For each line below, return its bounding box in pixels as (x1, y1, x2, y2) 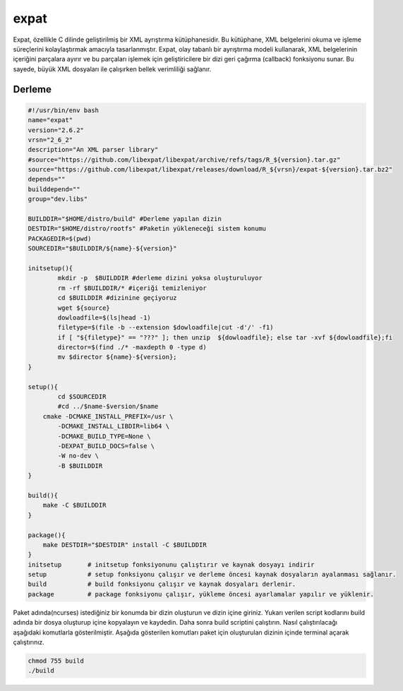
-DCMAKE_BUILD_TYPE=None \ (57, 432, 151, 440)
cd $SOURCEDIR (57, 392, 107, 401)
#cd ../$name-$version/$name (57, 402, 159, 411)
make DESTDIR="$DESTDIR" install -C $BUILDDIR (42, 541, 207, 548)
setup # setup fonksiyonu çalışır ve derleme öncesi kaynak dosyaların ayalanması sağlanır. (28, 570, 397, 579)
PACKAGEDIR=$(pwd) (28, 234, 92, 243)
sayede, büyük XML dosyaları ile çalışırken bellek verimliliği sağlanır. (13, 64, 212, 73)
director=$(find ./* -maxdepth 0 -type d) (57, 343, 207, 351)
